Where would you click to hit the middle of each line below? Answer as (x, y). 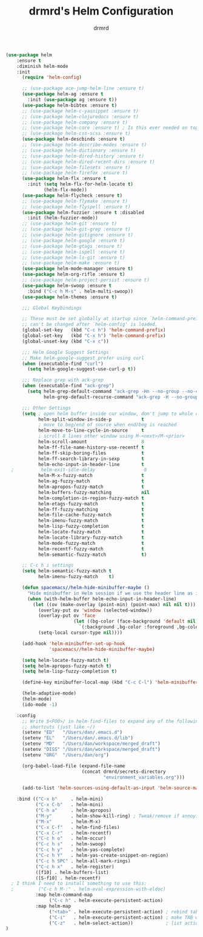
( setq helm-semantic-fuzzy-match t (67, 571)
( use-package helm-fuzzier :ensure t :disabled (83, 212)
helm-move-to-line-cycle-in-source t (91, 431)
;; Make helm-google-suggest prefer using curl (83, 358)
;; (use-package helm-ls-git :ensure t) (73, 258)
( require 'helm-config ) (52, 78)
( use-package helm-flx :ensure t (64, 179)
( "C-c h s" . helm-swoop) (71, 844)
